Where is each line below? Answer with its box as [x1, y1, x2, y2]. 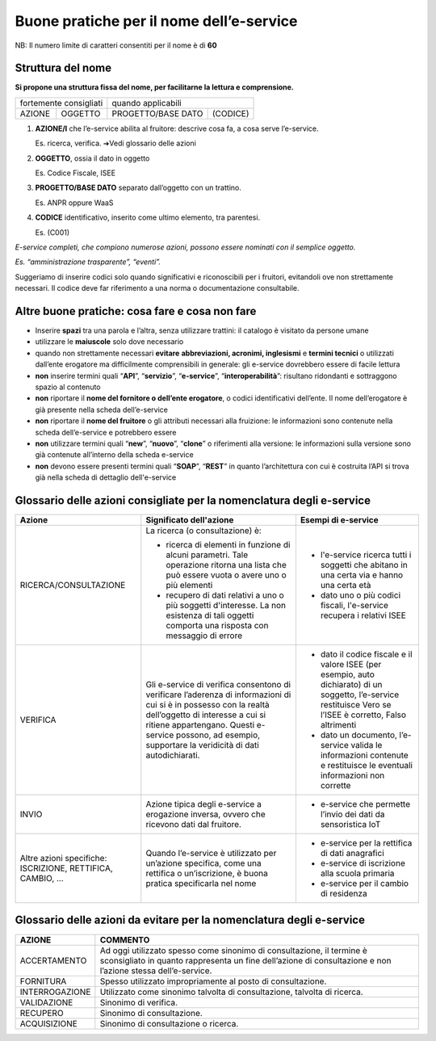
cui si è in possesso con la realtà [145, 699, 270, 711]
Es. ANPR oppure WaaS [35, 198, 114, 208]
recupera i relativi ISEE [320, 610, 407, 621]
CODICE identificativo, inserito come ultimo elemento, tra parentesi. [35, 212, 261, 222]
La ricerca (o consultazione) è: [145, 525, 262, 536]
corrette [320, 780, 351, 791]
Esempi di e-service [300, 514, 379, 526]
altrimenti [320, 720, 357, 731]
